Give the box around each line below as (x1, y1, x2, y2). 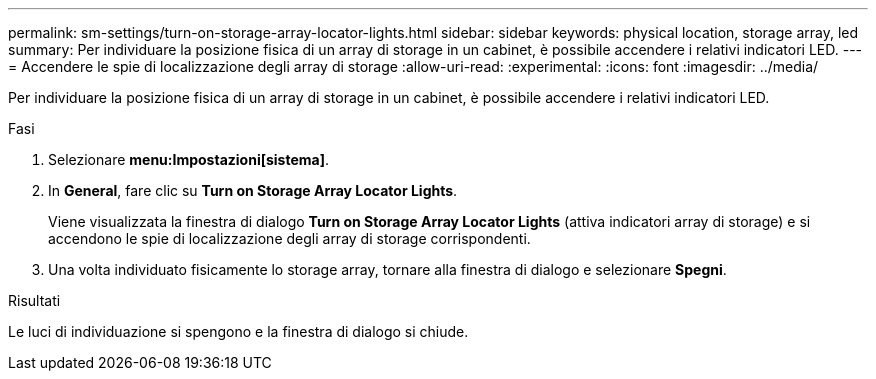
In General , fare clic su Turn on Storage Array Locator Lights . (48, 182, 458, 199)
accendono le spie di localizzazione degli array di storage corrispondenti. (48, 230, 531, 247)
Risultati (8, 292, 61, 309)
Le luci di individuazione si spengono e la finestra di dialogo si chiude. (8, 323, 469, 340)
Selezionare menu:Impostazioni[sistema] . (48, 151, 330, 168)
